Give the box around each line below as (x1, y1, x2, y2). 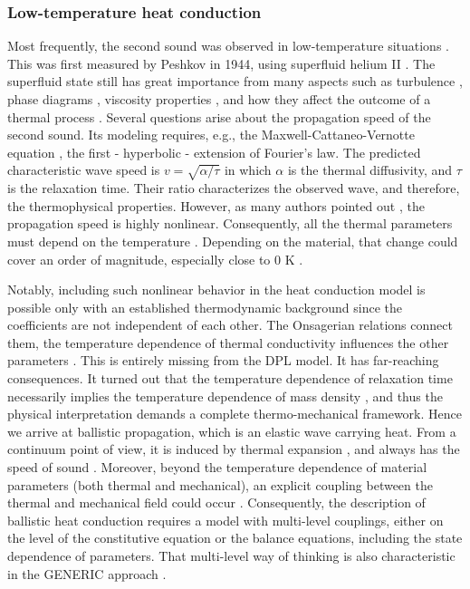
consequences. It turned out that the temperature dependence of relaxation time (7, 369, 453, 388)
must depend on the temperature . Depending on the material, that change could (7, 231, 458, 250)
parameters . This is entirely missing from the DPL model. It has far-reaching (7, 351, 439, 370)
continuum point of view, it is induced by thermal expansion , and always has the (7, 439, 460, 459)
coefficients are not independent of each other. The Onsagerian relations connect (7, 315, 453, 334)
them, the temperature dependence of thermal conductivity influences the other (7, 333, 449, 352)
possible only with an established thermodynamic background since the (7, 297, 403, 316)
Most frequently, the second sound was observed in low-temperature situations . (7, 36, 449, 55)
